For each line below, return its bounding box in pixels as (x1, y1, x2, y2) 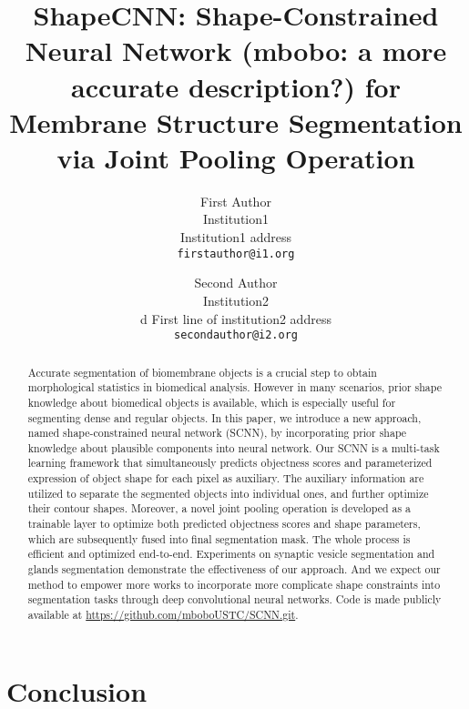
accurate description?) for (71, 67, 401, 105)
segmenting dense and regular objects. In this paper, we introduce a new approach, (27, 410, 422, 425)
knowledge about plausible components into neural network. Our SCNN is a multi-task (27, 440, 440, 455)
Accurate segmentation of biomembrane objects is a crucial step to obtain (27, 364, 377, 380)
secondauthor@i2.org (173, 329, 299, 342)
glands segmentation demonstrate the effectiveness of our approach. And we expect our (27, 562, 441, 577)
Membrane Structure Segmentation (9, 103, 463, 140)
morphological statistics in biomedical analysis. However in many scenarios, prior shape (27, 380, 442, 395)
